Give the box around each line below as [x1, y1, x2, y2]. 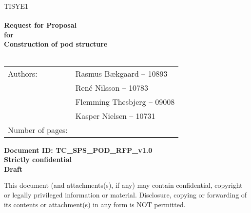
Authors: [8, 67, 38, 79]
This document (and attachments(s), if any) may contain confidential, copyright [4, 180, 243, 190]
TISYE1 [4, 1, 28, 11]
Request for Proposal [4, 20, 77, 30]
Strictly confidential [4, 154, 72, 164]
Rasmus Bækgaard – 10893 [75, 67, 168, 79]
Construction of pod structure [4, 39, 108, 49]
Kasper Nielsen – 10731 [75, 110, 155, 121]
